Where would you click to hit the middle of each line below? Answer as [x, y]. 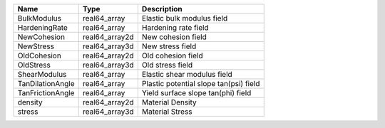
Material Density [169, 102]
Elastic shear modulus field [187, 74]
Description [162, 9]
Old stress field [167, 65]
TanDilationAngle [46, 84]
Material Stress [167, 112]
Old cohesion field [172, 55]
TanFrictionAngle [46, 93]
